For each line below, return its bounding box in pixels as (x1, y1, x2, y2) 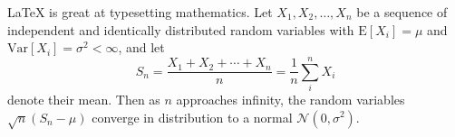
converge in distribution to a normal (92, 107, 293, 126)
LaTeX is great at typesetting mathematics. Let (7, 3, 273, 21)
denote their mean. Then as (7, 89, 160, 108)
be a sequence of (356, 3, 448, 21)
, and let (118, 38, 165, 57)
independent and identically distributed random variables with (7, 20, 354, 39)
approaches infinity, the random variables (176, 89, 405, 108)
